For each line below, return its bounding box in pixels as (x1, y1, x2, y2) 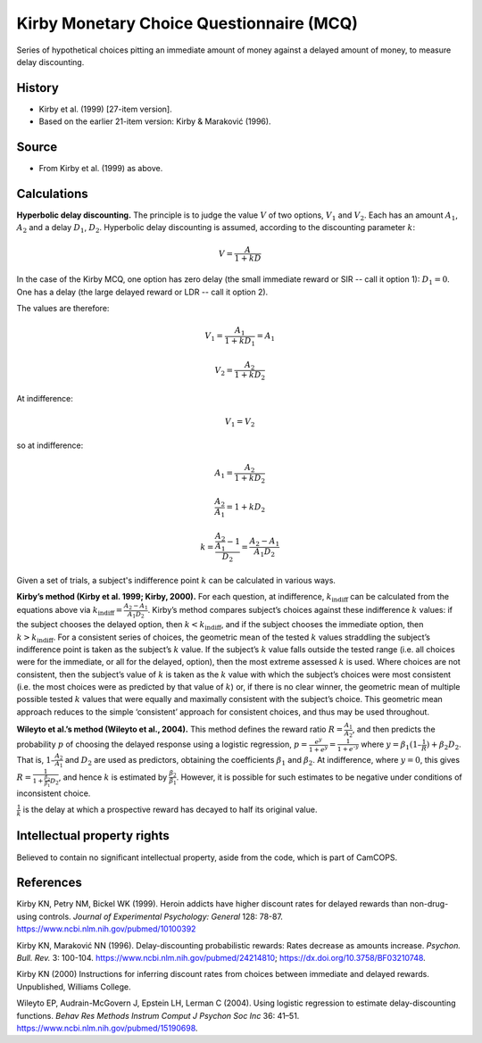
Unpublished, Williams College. (16, 981, 131, 992)
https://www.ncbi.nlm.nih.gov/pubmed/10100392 (16, 923, 196, 934)
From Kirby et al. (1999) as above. (38, 163, 163, 174)
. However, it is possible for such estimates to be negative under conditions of (176, 772, 463, 782)
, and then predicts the (352, 724, 436, 735)
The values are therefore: (16, 303, 110, 314)
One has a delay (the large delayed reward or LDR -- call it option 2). (16, 286, 269, 297)
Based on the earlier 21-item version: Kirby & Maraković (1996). (38, 116, 271, 127)
